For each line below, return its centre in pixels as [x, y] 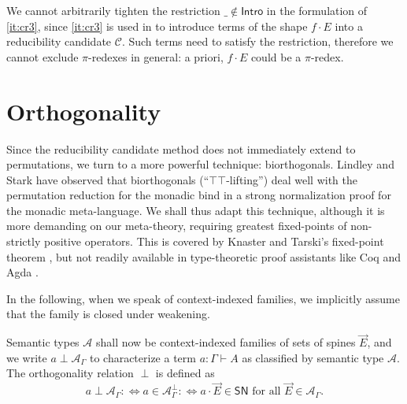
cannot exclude [43, 56]
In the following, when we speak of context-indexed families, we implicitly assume [203, 298]
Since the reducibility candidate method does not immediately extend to [181, 148]
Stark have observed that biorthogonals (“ [108, 179]
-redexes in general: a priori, [156, 56]
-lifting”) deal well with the [292, 179]
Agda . [22, 272]
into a [349, 26]
